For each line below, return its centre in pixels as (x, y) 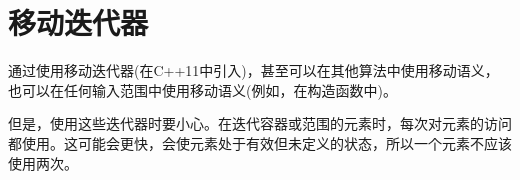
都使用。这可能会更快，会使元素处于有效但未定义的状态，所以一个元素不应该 (260, 142)
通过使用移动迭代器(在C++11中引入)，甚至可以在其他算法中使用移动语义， (253, 70)
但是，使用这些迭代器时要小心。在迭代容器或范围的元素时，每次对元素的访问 (260, 123)
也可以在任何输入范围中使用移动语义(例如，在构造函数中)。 (202, 89)
